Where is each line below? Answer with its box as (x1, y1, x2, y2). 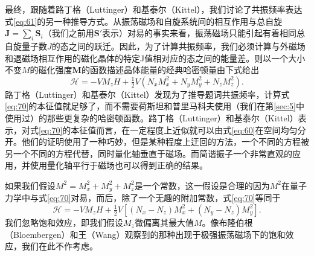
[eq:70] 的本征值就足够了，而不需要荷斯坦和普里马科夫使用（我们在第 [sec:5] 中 (5, 100, 304, 112)
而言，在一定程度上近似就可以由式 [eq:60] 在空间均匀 (96, 123, 298, 136)
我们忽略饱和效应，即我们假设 (5, 216, 123, 228)
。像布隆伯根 (202, 216, 253, 228)
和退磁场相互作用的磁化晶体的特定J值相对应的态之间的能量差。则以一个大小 (5, 51, 306, 64)
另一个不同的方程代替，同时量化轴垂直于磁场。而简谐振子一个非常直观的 (5, 147, 292, 159)
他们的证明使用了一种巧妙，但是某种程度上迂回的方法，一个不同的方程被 (21, 135, 309, 148)
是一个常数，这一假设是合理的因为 (134, 179, 270, 191)
